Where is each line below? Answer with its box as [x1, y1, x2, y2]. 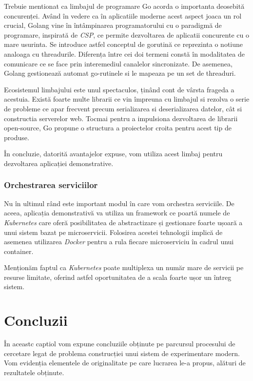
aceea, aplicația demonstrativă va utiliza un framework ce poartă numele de [4, 208, 230, 218]
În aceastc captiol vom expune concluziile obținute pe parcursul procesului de [4, 339, 235, 349]
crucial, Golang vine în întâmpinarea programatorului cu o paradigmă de [4, 20, 222, 30]
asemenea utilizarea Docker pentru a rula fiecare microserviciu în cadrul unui [4, 236, 234, 247]
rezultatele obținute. [4, 367, 64, 377]
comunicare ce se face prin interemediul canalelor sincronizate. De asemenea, [4, 58, 233, 68]
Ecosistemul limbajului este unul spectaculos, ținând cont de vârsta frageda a [4, 84, 234, 94]
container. [4, 246, 34, 256]
